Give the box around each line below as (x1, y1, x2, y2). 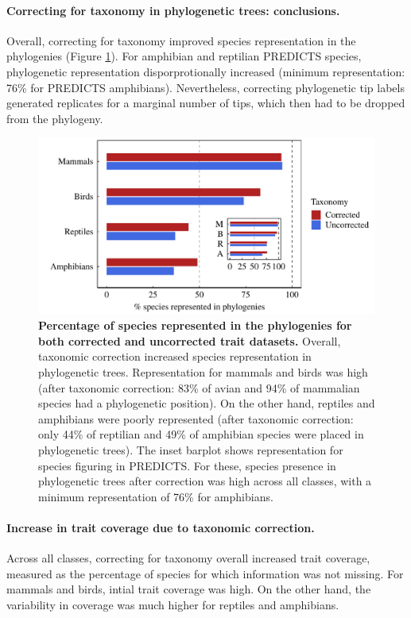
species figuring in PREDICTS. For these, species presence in (38, 457, 336, 473)
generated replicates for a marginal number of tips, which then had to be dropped (6, 95, 405, 111)
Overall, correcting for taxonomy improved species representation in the (6, 32, 356, 48)
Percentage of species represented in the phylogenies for (38, 317, 352, 334)
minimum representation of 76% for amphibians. (38, 488, 273, 504)
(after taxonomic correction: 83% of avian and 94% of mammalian (38, 379, 360, 396)
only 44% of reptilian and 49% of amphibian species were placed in (38, 426, 364, 442)
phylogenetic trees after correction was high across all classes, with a (38, 473, 372, 489)
